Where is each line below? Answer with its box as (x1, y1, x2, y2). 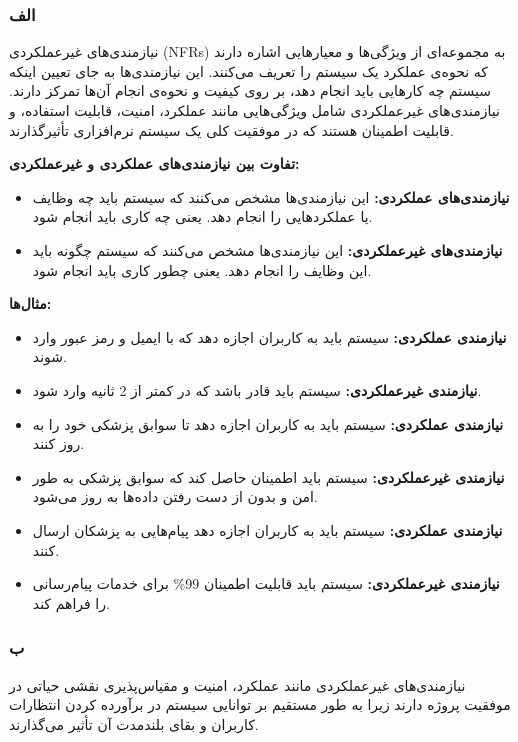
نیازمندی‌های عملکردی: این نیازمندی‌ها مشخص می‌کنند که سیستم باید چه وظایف (32, 186, 510, 207)
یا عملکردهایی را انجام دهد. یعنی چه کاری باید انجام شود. (32, 206, 373, 227)
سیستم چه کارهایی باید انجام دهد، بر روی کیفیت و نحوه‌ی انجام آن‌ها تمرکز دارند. (9, 80, 491, 101)
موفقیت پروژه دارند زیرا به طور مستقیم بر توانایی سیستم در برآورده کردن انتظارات (9, 694, 511, 715)
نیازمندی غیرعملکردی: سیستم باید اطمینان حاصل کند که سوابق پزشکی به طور (32, 466, 505, 487)
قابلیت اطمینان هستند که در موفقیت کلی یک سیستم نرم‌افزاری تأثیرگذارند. (9, 119, 454, 140)
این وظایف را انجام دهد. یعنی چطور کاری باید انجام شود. (32, 259, 372, 280)
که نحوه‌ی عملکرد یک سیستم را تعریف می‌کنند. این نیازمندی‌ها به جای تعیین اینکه (9, 60, 488, 81)
